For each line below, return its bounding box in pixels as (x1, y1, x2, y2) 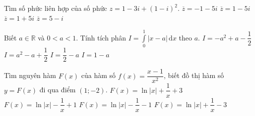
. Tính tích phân (76, 32, 126, 42)
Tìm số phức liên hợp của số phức (4, 3, 107, 13)
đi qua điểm (39, 84, 76, 95)
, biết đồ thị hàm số (163, 70, 224, 80)
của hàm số (81, 70, 116, 80)
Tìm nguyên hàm (4, 70, 56, 80)
